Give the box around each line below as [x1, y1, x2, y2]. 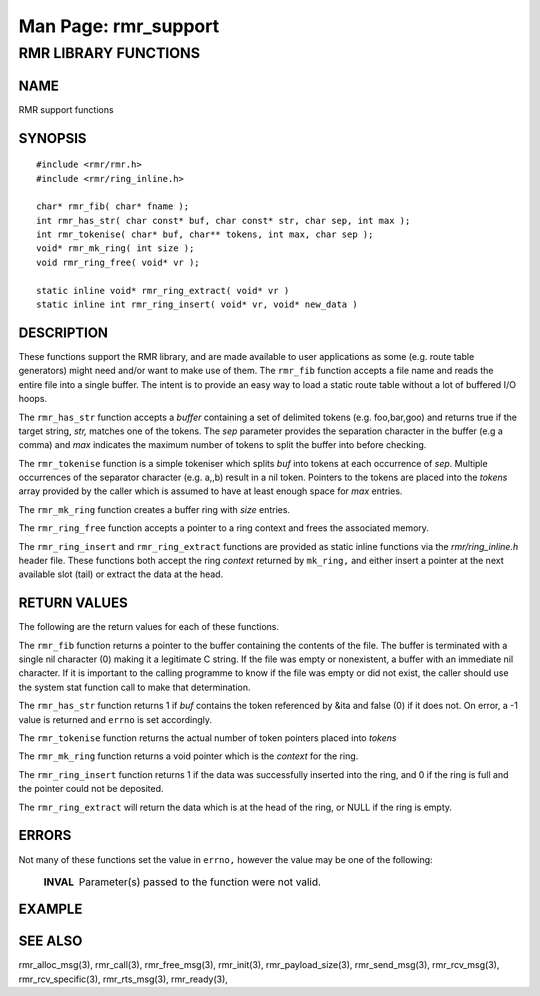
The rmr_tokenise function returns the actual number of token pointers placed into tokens [18, 732, 397, 744]
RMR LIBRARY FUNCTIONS [18, 44, 200, 62]
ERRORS [18, 827, 72, 844]
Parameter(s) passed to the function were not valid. [78, 875, 322, 889]
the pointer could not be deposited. [18, 783, 164, 795]
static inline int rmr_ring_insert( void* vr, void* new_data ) [36, 299, 359, 310]
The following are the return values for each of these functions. [18, 621, 280, 633]
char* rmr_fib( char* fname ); [36, 201, 190, 212]
